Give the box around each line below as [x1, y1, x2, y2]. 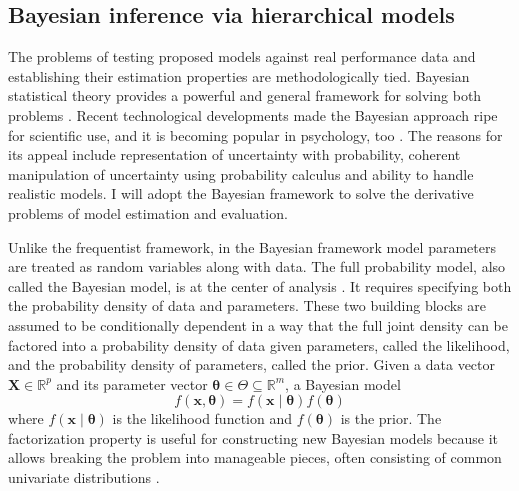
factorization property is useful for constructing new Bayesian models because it [8, 427, 499, 448]
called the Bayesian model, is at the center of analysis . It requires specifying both [8, 275, 512, 296]
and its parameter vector [56, 373, 208, 394]
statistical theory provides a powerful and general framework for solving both [8, 85, 482, 106]
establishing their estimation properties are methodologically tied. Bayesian [8, 65, 470, 86]
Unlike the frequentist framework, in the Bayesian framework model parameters [8, 236, 496, 257]
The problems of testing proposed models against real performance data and [8, 46, 476, 67]
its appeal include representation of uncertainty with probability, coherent [8, 144, 461, 165]
